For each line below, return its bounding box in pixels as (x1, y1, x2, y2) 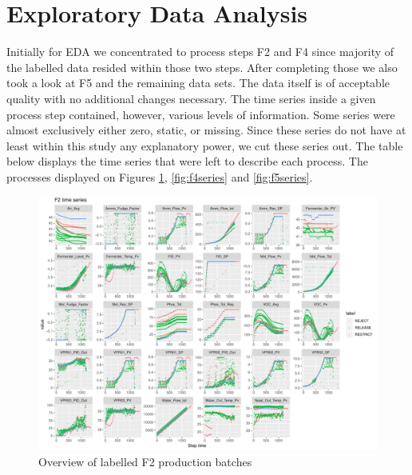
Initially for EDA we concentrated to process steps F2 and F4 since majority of (6, 43, 394, 60)
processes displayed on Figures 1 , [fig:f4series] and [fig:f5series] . (6, 168, 313, 185)
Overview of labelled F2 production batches (38, 453, 252, 470)
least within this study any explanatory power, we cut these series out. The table (6, 137, 403, 154)
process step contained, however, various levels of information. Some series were (6, 106, 395, 122)
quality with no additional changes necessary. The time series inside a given (6, 90, 376, 106)
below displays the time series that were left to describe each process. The (6, 153, 368, 170)
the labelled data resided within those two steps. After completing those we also (6, 58, 398, 75)
